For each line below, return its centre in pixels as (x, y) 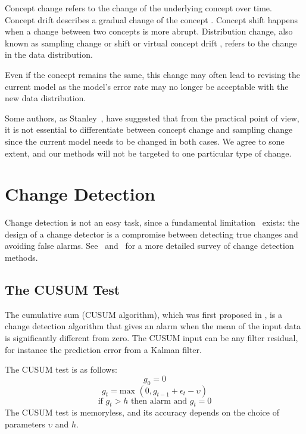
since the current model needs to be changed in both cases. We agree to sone (145, 141)
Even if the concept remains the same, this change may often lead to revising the (152, 74)
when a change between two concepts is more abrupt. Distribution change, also (149, 31)
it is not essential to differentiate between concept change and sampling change (149, 129)
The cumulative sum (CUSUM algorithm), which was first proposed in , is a (143, 314)
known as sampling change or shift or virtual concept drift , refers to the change (151, 43)
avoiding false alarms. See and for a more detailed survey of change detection (149, 246)
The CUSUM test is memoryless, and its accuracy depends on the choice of (142, 412)
